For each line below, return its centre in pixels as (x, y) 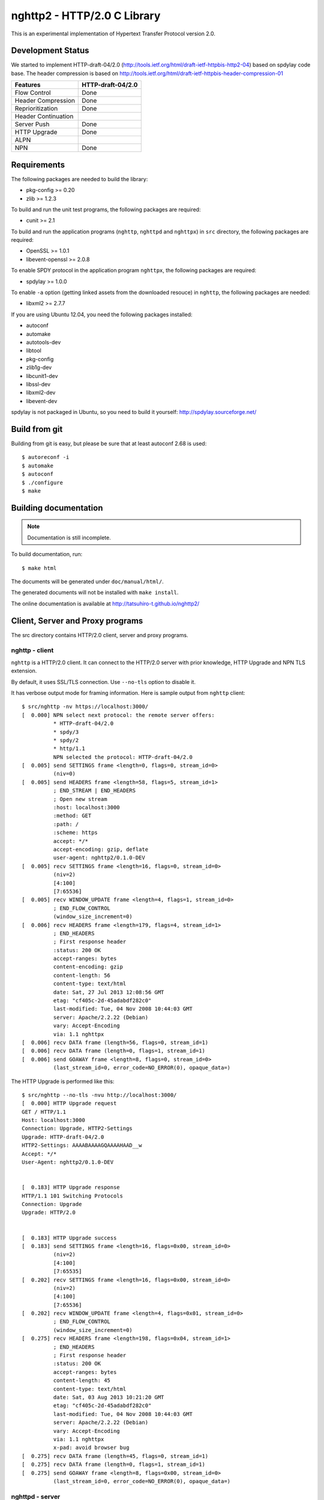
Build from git (37, 429)
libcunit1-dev (42, 376)
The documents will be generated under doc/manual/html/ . (88, 581)
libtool (34, 350)
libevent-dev (42, 401)
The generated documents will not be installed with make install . (95, 592)
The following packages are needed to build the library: (79, 179)
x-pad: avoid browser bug (91, 1448)
